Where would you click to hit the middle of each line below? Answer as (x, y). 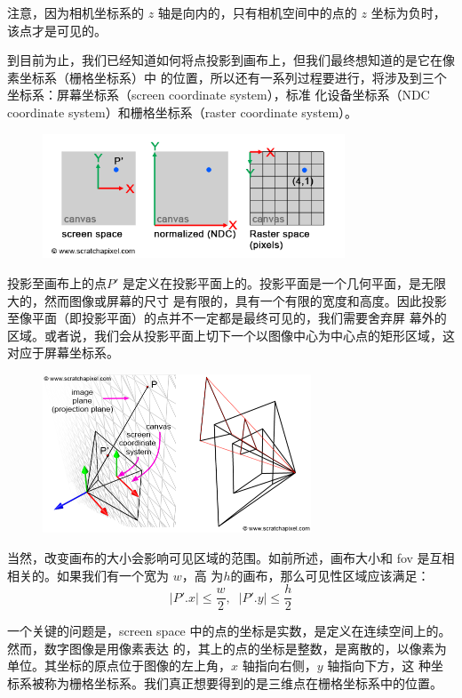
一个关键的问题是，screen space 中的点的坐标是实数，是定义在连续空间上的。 (229, 631)
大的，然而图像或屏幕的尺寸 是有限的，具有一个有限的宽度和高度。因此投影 (227, 300)
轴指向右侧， (279, 666)
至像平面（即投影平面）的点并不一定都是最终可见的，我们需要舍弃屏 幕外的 (227, 318)
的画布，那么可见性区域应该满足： (330, 575)
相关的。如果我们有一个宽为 (88, 575)
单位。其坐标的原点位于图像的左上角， (119, 666)
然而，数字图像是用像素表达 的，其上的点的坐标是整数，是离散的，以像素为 (227, 648)
